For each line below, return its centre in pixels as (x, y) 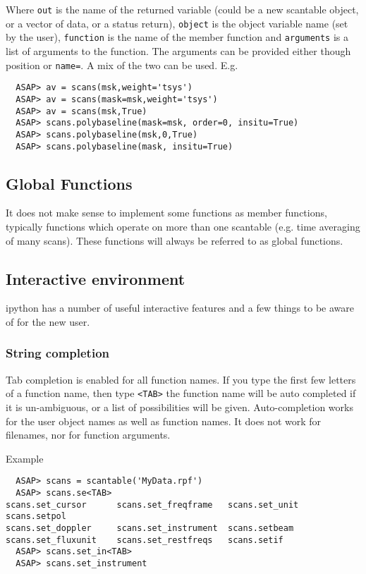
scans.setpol (36, 517)
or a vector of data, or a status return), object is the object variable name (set (177, 23)
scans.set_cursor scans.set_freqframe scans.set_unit (152, 505)
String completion (57, 353)
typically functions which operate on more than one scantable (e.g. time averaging (183, 226)
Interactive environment (96, 278)
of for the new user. (48, 321)
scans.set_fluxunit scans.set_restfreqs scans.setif (145, 540)
